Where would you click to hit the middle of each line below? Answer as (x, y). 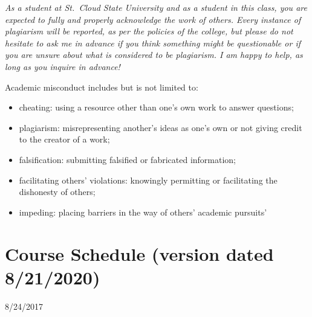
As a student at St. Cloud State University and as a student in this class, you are (156, 7)
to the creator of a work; (64, 139)
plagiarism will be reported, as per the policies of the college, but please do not (149, 31)
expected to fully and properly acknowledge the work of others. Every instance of (153, 19)
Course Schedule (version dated (139, 253)
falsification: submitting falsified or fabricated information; (127, 159)
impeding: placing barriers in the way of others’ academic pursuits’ (143, 212)
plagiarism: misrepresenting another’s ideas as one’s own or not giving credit (161, 127)
